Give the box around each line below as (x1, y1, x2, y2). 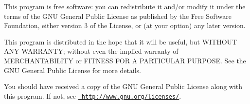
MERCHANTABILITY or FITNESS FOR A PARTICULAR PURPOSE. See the (4, 55, 246, 65)
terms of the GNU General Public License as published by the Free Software (4, 11, 232, 21)
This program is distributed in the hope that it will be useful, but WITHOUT (4, 36, 237, 46)
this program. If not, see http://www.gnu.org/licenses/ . (4, 90, 181, 101)
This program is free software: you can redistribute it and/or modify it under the (4, 1, 246, 11)
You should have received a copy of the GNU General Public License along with (4, 81, 243, 91)
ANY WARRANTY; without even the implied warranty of (4, 46, 179, 56)
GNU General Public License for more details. (4, 65, 142, 75)
